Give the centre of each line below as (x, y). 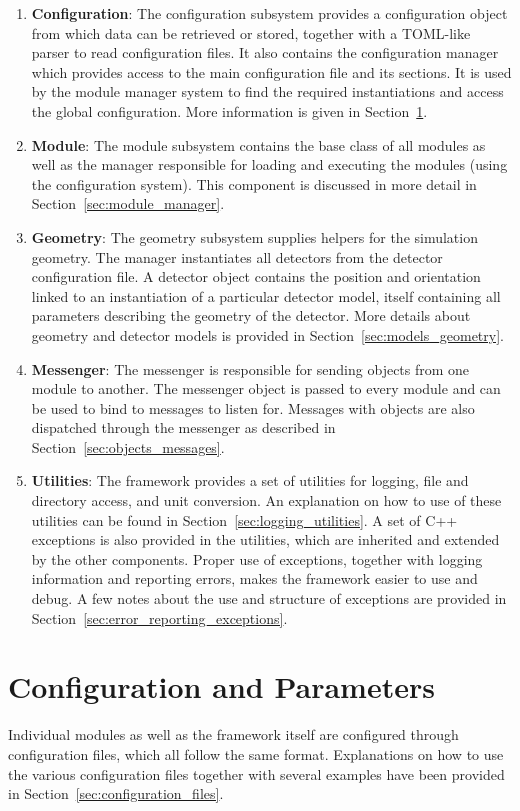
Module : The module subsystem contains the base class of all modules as (258, 144)
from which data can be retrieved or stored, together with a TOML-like (251, 32)
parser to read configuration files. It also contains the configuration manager (265, 52)
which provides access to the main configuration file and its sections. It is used (271, 71)
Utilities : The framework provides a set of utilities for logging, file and (250, 480)
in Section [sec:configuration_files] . (116, 793)
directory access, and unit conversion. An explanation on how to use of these (266, 500)
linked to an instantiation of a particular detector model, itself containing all (266, 295)
